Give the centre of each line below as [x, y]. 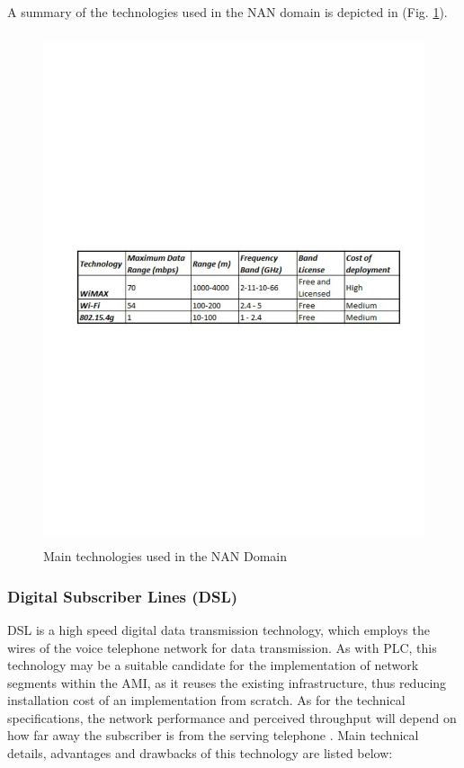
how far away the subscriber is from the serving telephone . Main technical [213, 735]
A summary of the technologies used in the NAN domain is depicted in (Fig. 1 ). [228, 12]
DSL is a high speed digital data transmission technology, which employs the [219, 629]
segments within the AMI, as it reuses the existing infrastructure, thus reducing [227, 682]
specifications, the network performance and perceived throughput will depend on [232, 717]
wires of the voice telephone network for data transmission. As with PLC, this [222, 647]
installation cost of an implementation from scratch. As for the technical [206, 700]
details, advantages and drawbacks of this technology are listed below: [200, 753]
